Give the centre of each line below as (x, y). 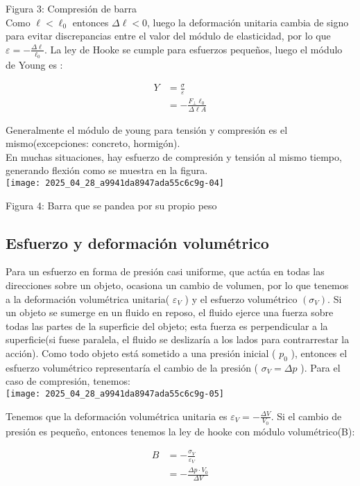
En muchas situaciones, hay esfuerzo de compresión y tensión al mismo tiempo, (174, 156)
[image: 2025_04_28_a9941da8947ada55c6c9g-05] (115, 393)
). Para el (320, 367)
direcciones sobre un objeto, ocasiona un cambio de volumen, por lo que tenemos (177, 285)
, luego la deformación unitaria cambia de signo (248, 22)
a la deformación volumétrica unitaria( (88, 298)
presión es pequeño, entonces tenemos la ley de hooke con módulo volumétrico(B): (180, 431)
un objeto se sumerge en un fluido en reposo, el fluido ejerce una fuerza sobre (170, 312)
